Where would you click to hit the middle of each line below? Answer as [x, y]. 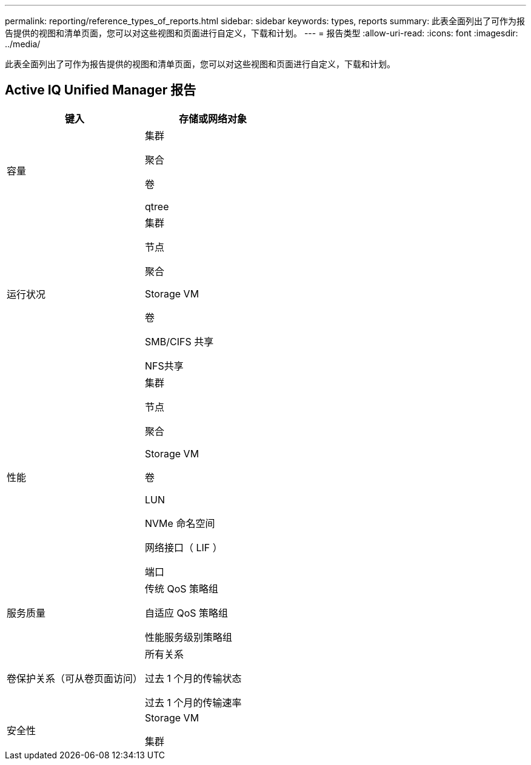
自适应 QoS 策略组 [187, 613]
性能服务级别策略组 [189, 637]
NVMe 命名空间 [180, 523]
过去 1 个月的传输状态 [193, 678]
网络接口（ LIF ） [184, 547]
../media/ [23, 44]
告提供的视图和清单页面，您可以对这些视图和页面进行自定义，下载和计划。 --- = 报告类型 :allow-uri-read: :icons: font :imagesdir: [262, 33]
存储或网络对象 [213, 118]
